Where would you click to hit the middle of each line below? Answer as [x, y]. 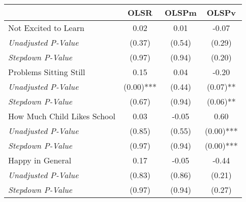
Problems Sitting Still [47, 72]
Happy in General [40, 160]
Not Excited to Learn [46, 28]
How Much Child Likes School [62, 116]
